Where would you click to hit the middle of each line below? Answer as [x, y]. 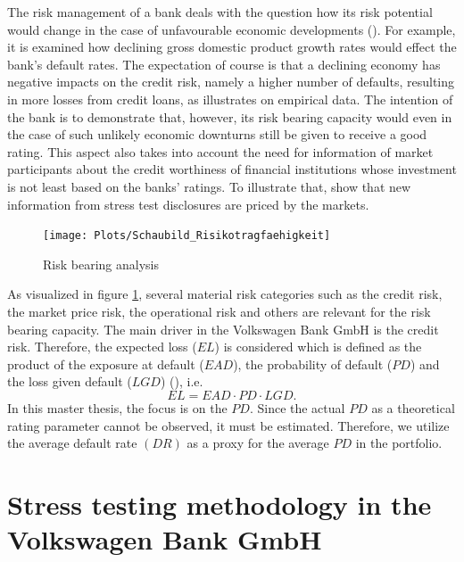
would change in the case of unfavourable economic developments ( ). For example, [232, 29]
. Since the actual [297, 407]
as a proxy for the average [258, 443]
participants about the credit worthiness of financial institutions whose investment [232, 169]
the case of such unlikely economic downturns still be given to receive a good [217, 134]
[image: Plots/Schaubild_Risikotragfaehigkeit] [187, 236]
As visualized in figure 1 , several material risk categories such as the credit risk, [225, 294]
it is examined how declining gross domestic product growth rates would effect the [232, 47]
